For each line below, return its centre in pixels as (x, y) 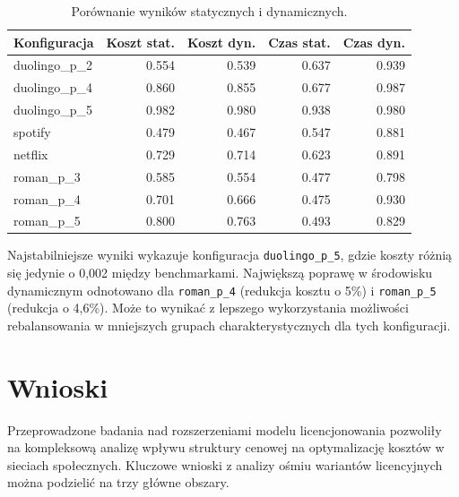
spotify (32, 131)
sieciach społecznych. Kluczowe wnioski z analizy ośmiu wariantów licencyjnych (225, 464)
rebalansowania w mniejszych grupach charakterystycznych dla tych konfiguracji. (229, 325)
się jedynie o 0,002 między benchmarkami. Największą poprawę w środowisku (220, 273)
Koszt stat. (140, 42)
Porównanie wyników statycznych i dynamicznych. (209, 11)
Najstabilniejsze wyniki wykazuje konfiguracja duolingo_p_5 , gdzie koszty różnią (230, 255)
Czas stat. (299, 42)
